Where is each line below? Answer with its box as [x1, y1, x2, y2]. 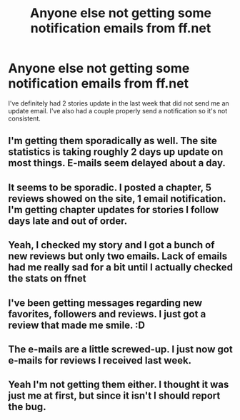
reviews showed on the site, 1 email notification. [8, 193, 226, 205]
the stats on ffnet [8, 272, 86, 285]
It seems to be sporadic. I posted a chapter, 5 [8, 181, 212, 193]
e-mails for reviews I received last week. [8, 354, 192, 367]
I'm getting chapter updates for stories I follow [8, 203, 219, 215]
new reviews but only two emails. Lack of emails [8, 250, 228, 262]
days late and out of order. [8, 215, 128, 227]
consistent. [8, 114, 41, 123]
